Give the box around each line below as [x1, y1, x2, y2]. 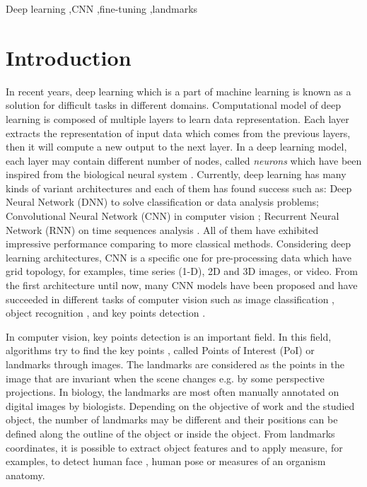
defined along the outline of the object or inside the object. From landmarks [6, 426, 335, 440]
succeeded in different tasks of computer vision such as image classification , [6, 291, 334, 306]
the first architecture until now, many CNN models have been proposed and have [6, 278, 358, 293]
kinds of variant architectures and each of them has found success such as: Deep [6, 180, 352, 195]
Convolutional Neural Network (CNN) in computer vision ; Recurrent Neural [6, 209, 339, 223]
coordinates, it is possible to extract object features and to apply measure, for [6, 440, 343, 454]
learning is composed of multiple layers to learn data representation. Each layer [6, 111, 349, 126]
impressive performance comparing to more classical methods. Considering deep [6, 236, 351, 251]
